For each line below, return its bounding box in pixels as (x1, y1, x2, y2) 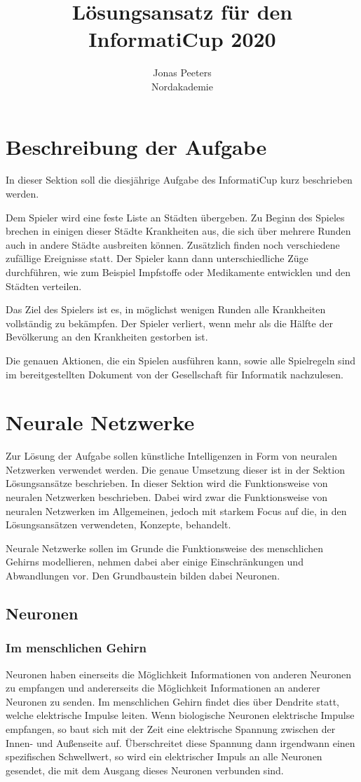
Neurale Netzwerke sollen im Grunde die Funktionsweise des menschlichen (6, 540, 324, 555)
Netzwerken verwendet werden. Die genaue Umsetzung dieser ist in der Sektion (6, 462, 345, 476)
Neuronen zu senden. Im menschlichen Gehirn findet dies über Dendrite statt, (6, 694, 339, 708)
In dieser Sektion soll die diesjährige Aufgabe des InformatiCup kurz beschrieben (6, 172, 353, 187)
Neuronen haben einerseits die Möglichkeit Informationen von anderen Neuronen (6, 666, 352, 681)
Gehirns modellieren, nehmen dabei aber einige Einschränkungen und (6, 554, 304, 569)
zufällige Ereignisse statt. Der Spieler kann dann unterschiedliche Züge (6, 251, 308, 266)
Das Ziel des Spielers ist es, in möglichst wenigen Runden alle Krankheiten (6, 302, 326, 317)
